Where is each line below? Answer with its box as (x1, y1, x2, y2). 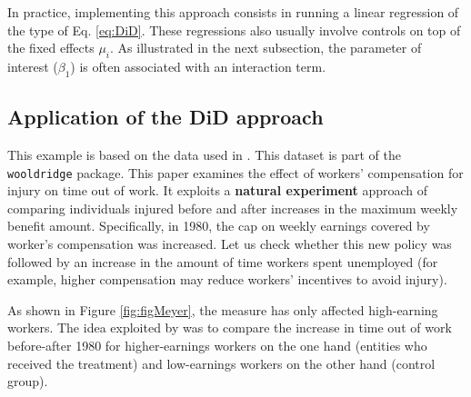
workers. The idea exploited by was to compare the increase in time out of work (7, 318, 452, 337)
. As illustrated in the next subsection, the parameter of (110, 38, 422, 57)
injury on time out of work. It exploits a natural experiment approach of (7, 181, 428, 200)
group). (7, 372, 48, 391)
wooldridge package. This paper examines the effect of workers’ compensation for (7, 163, 464, 182)
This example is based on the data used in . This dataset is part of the (7, 144, 402, 164)
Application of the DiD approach (7, 103, 324, 131)
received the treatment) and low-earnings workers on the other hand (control (7, 353, 436, 372)
